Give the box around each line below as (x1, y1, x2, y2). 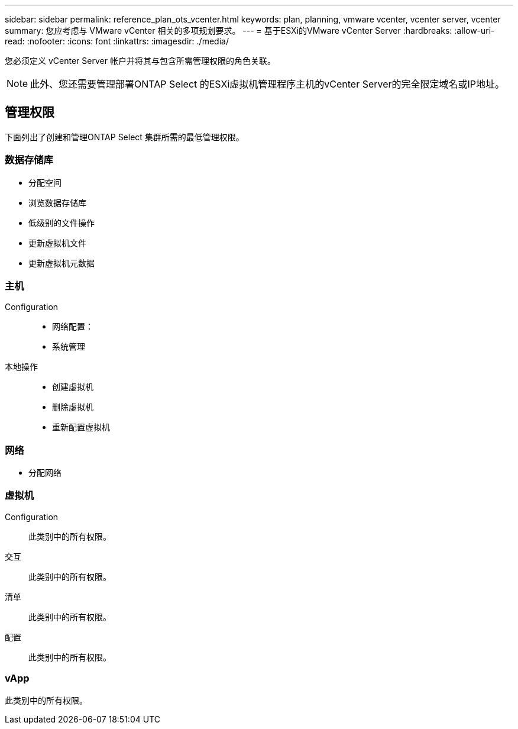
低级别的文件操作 (28, 217, 95, 228)
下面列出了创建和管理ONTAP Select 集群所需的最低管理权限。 (5, 131, 244, 142)
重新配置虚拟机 (52, 422, 110, 433)
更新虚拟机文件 (28, 237, 86, 248)
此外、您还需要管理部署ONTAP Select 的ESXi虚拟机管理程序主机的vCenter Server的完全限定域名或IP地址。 (30, 78, 505, 90)
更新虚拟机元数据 (28, 257, 95, 268)
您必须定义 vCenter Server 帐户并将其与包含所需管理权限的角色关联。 (5, 56, 276, 66)
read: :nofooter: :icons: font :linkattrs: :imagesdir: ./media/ (5, 36, 229, 46)
